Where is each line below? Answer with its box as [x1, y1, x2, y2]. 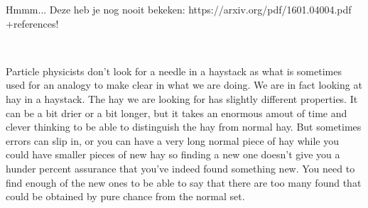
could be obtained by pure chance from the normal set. [6, 189, 245, 204]
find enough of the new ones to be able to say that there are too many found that [6, 175, 362, 190]
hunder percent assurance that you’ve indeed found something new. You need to [6, 160, 355, 175]
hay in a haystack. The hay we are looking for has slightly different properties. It [6, 91, 358, 106]
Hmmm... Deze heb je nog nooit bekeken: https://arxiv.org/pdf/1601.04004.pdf [6, 2, 352, 16]
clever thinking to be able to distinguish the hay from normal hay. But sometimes [6, 119, 362, 134]
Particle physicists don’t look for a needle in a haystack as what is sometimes [6, 63, 342, 78]
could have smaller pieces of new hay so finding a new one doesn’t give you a [6, 147, 340, 162]
